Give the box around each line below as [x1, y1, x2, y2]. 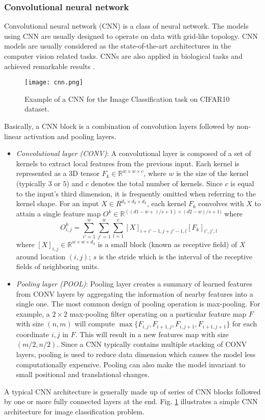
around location [16, 251, 65, 261]
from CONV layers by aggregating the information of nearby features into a [16, 288, 253, 299]
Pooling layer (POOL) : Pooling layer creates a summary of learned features [16, 278, 252, 289]
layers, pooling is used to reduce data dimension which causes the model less [16, 348, 256, 359]
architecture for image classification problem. [4, 406, 144, 416]
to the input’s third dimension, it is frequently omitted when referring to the [16, 188, 256, 198]
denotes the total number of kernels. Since [91, 178, 223, 188]
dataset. [25, 103, 50, 114]
